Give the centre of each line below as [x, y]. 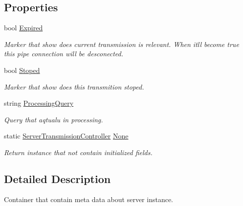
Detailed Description [57, 178]
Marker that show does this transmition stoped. [74, 86]
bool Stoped [22, 70]
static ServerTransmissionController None [66, 136]
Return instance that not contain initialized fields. [78, 152]
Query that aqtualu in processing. [54, 119]
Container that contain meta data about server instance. [88, 199]
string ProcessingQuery [39, 103]
